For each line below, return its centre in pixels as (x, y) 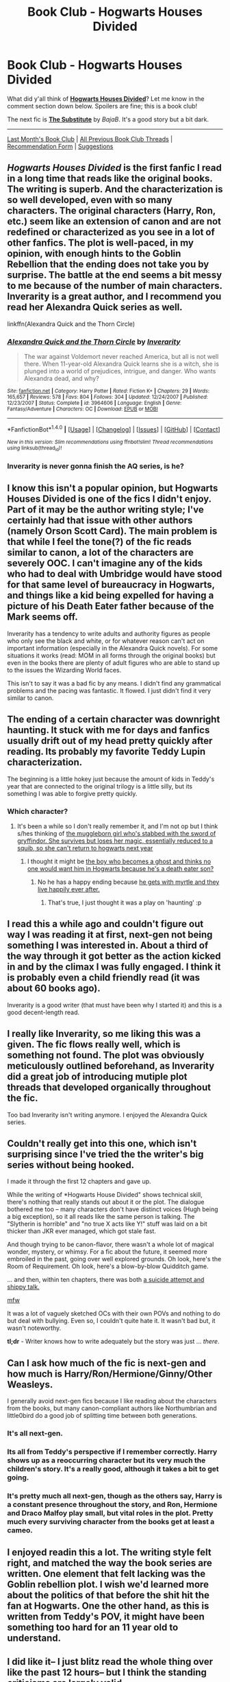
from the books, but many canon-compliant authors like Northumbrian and (112, 1408)
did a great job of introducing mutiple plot (97, 1077)
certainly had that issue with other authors (100, 521)
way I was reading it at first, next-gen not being (110, 935)
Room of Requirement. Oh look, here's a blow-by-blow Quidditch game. (108, 1266)
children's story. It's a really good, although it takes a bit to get (113, 1469)
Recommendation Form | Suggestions (60, 146)
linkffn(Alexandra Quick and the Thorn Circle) (71, 324)
